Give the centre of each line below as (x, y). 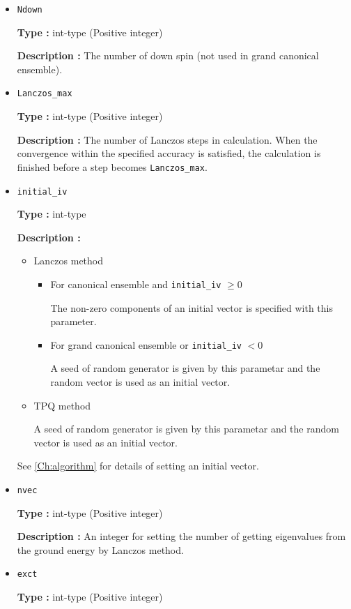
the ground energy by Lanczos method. (100, 549)
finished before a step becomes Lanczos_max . (112, 166)
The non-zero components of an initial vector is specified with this (192, 307)
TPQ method (62, 405)
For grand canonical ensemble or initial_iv (146, 344)
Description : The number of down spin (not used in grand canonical (168, 55)
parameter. (73, 321)
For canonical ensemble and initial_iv (136, 284)
